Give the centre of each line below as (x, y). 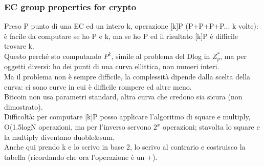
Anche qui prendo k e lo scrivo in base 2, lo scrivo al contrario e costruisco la (125, 147)
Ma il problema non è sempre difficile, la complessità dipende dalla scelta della (127, 77)
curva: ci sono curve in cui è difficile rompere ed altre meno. (98, 86)
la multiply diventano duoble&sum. (59, 137)
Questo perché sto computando (53, 56)
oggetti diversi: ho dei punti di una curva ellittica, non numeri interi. (112, 66)
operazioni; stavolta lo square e (211, 127)
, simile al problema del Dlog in (161, 56)
